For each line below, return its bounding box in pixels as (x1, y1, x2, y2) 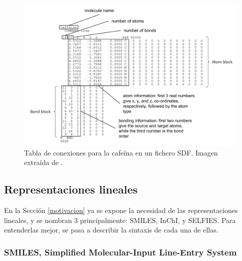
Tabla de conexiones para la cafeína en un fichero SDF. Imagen (24, 147, 218, 157)
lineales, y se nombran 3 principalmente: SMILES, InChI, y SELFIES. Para (4, 214, 236, 225)
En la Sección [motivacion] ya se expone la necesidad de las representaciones (4, 205, 238, 215)
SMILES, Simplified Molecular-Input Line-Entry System (4, 245, 237, 258)
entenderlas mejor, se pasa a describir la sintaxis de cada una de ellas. (4, 224, 218, 235)
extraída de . (24, 157, 63, 167)
